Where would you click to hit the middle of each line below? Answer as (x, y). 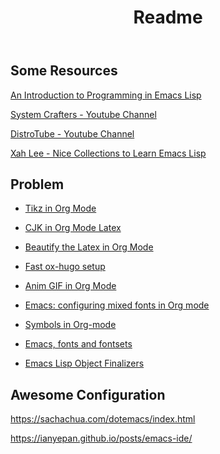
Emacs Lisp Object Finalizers (84, 363)
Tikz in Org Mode (60, 208)
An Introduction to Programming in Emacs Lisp (106, 95)
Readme (168, 17)
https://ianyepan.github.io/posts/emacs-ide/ (101, 438)
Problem (37, 184)
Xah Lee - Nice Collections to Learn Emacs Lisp (108, 153)
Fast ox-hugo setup (65, 267)
